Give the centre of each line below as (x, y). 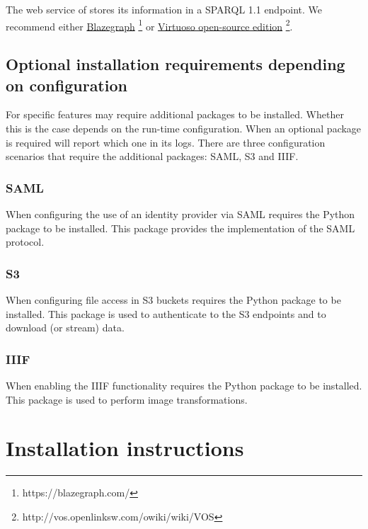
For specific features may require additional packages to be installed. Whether (175, 114)
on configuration (67, 85)
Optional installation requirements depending (176, 64)
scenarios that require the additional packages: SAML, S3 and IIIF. (152, 156)
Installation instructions (125, 448)
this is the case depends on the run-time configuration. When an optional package (184, 129)
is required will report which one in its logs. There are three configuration (166, 142)
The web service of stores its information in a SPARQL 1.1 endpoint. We (164, 9)
